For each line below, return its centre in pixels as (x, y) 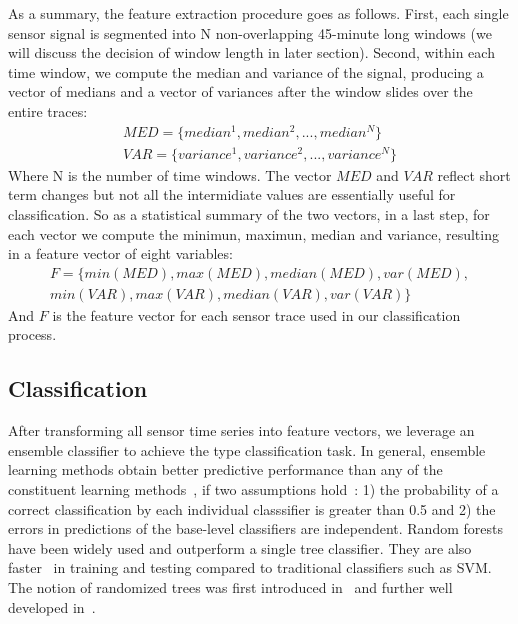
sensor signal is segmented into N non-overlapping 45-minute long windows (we (250, 32)
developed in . (52, 606)
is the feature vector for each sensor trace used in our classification (256, 314)
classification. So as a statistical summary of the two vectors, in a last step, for (249, 213)
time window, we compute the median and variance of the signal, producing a (246, 71)
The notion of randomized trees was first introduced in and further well (230, 586)
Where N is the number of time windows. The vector (170, 174)
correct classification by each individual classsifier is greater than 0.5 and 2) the (252, 508)
